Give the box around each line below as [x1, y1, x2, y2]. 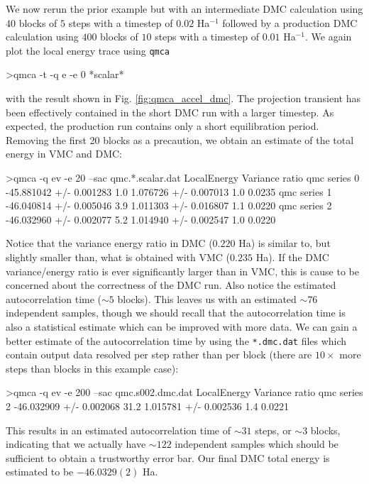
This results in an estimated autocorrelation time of [6, 422, 231, 437]
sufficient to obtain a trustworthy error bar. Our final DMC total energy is [6, 450, 330, 465]
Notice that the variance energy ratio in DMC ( [6, 236, 213, 251]
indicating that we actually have [6, 436, 146, 451]
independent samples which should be [175, 436, 338, 451]
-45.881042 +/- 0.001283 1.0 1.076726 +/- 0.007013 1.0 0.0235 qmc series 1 [6, 184, 332, 199]
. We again [305, 29, 352, 44]
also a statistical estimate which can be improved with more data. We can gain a [6, 319, 358, 334]
